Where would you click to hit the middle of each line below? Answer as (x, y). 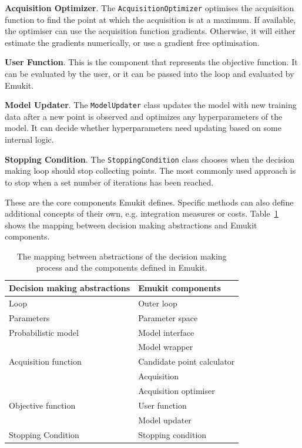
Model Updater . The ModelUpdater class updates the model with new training (151, 105)
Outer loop (158, 303)
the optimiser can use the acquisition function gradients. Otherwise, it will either (150, 31)
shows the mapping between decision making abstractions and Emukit (131, 225)
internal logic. (29, 139)
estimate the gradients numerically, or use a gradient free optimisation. (132, 42)
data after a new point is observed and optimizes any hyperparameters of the (144, 116)
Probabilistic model (44, 332)
